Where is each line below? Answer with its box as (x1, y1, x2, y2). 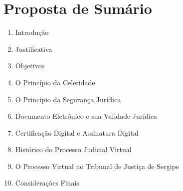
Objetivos (15, 60, 45, 71)
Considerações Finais (15, 178, 79, 188)
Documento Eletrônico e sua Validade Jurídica (15, 111, 158, 121)
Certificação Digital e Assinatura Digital (15, 127, 139, 138)
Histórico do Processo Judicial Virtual (15, 144, 132, 155)
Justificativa (15, 43, 52, 54)
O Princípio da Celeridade (15, 77, 95, 87)
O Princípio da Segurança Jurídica (15, 94, 121, 104)
